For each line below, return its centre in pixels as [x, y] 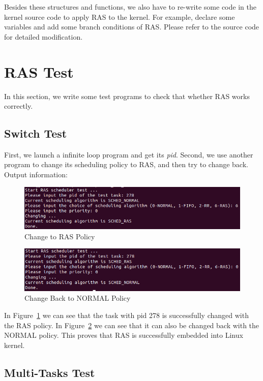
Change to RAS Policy [60, 236]
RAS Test [39, 71]
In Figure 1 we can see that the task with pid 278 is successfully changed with [126, 315]
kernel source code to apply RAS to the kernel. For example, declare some [120, 17]
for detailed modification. [43, 36]
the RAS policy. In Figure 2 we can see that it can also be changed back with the [132, 325]
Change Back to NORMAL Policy [78, 298]
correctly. [19, 106]
